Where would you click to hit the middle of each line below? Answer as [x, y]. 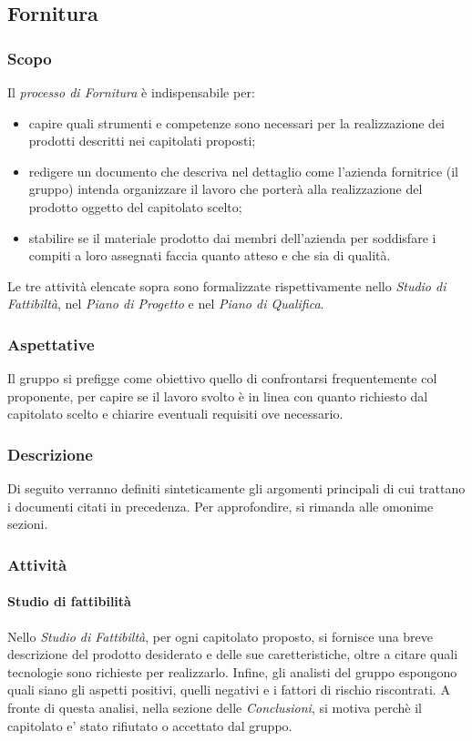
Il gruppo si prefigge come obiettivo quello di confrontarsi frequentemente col [222, 378]
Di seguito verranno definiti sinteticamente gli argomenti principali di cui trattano [236, 488]
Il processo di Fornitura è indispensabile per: [131, 92]
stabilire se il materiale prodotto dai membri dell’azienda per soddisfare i [232, 237]
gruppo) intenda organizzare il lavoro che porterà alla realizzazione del [226, 189]
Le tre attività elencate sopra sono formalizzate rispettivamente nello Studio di [227, 285]
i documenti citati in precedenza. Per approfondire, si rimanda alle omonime [221, 506]
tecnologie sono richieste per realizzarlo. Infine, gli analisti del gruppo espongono [232, 671]
